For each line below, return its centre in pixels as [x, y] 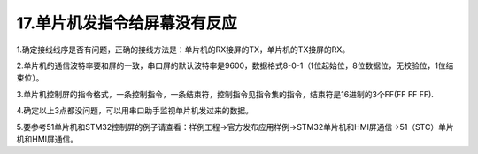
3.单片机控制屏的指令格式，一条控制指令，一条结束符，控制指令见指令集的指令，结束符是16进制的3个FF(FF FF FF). [225, 94]
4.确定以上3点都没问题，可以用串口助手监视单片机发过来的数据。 [135, 111]
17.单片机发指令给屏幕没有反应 [127, 23]
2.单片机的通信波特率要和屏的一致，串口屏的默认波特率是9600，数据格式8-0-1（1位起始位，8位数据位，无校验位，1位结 [235, 65]
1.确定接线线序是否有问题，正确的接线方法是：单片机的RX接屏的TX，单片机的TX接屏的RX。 [183, 50]
